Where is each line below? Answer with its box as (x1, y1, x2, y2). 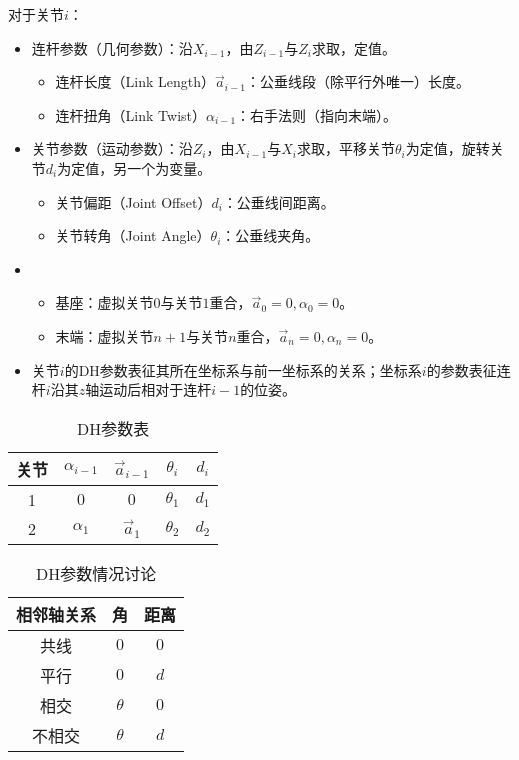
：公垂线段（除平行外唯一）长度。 (245, 71, 470, 92)
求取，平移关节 (297, 138, 396, 159)
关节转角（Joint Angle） (55, 225, 211, 246)
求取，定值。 (311, 37, 396, 58)
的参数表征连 (426, 359, 511, 380)
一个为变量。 (127, 157, 212, 178)
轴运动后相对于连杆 (85, 379, 212, 400)
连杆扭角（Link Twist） (55, 104, 206, 125)
